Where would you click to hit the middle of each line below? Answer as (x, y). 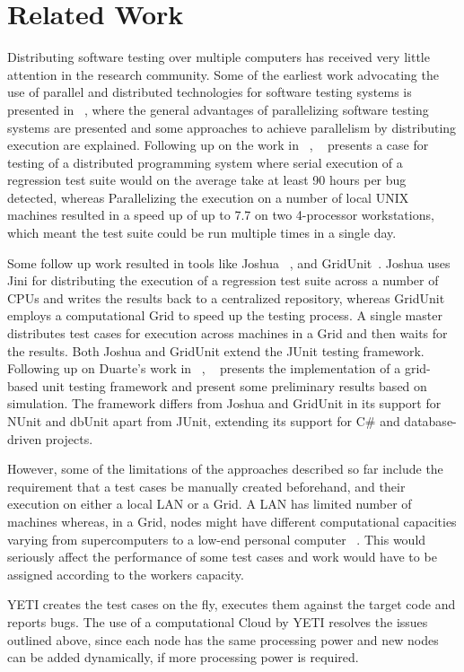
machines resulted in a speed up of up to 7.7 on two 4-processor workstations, (221, 215)
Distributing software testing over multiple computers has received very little (219, 57)
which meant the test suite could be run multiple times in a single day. (202, 233)
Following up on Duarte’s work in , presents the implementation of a (204, 368)
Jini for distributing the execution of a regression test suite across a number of (223, 280)
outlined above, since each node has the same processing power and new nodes (223, 639)
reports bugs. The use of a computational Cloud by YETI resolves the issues (218, 621)
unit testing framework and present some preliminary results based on (234, 385)
